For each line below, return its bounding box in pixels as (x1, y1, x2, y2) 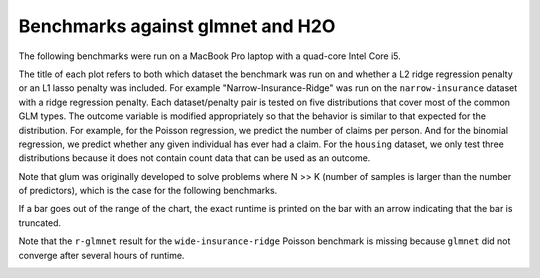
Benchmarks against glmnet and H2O (18, 15, 336, 37)
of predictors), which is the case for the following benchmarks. (18, 185, 278, 197)
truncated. (18, 216, 62, 229)
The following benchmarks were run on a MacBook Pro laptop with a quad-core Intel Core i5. (18, 50, 402, 62)
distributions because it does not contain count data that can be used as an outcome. (18, 152, 371, 164)
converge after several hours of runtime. (18, 249, 185, 261)
